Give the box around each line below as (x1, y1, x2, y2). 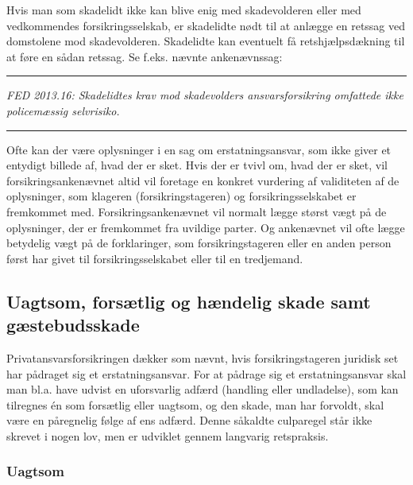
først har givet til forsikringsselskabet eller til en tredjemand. (6, 250, 303, 266)
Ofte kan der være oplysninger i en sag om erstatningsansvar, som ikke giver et (6, 141, 392, 157)
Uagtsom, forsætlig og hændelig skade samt (6, 289, 371, 313)
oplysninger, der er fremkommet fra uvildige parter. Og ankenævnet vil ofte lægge (6, 219, 405, 235)
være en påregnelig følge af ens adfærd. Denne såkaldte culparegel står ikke (6, 412, 372, 429)
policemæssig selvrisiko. (6, 102, 120, 118)
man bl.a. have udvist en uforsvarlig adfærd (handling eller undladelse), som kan (6, 381, 399, 398)
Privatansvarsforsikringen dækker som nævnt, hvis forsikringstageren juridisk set (6, 349, 399, 366)
